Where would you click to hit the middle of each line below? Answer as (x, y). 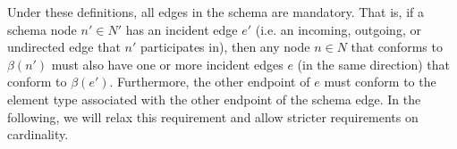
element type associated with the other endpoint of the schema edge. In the (214, 99)
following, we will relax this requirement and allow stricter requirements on (213, 116)
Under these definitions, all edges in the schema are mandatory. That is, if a (216, 12)
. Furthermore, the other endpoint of (210, 82)
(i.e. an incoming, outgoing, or (338, 29)
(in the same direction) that (374, 64)
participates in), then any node (225, 47)
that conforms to (397, 47)
